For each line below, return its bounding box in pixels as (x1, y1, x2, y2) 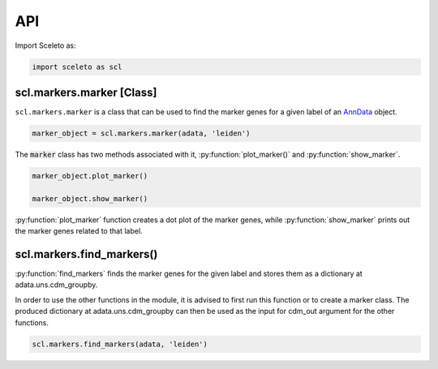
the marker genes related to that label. (15, 226, 143, 236)
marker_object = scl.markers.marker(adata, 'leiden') (32, 129, 251, 138)
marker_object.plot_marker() (32, 171, 148, 180)
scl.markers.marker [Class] (15, 85, 157, 99)
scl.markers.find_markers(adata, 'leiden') (32, 339, 208, 349)
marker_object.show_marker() (32, 194, 148, 203)
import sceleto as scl (32, 62, 122, 71)
